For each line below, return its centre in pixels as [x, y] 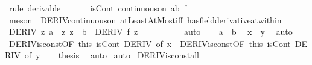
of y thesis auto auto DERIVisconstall [112, 55]
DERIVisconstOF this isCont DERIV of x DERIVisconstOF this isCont [150, 43]
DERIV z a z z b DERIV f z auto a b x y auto [151, 32]
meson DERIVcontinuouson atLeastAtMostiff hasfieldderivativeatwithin [145, 20]
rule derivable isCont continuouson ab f [97, 8]
